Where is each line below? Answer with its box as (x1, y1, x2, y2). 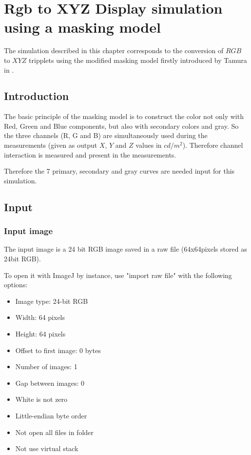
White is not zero (15, 394, 68, 404)
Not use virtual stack (15, 443, 78, 454)
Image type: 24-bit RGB (15, 296, 88, 306)
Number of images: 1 (15, 361, 77, 372)
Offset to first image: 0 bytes (15, 345, 101, 355)
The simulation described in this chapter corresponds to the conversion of (4, 45, 224, 56)
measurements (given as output (4, 140, 97, 150)
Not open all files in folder (15, 427, 94, 437)
